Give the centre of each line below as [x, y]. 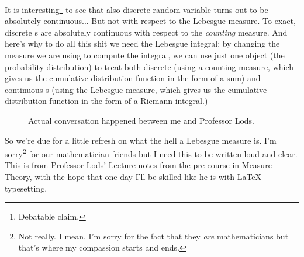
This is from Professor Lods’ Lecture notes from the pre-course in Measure [138, 165]
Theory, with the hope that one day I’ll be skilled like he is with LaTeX [133, 177]
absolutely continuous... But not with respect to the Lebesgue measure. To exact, [150, 21]
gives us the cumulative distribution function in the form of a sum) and [133, 78]
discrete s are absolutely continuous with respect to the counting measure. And [146, 32]
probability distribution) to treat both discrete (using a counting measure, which [149, 66]
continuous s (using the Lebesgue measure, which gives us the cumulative [136, 89]
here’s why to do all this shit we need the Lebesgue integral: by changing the [142, 44]
